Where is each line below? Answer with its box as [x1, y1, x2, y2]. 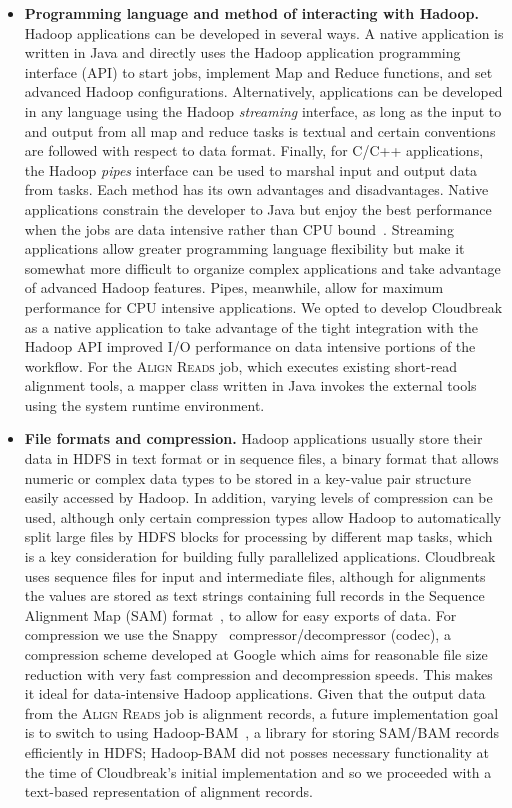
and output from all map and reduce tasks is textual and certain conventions [24, 120, 496, 141]
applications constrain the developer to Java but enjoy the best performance [24, 198, 492, 219]
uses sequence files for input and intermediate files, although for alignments [24, 565, 486, 586]
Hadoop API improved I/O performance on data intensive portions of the [24, 336, 476, 357]
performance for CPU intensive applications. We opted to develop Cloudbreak [24, 296, 503, 317]
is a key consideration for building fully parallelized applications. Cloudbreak [24, 546, 496, 567]
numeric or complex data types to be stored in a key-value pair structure [24, 467, 471, 488]
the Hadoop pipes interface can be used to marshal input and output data [24, 159, 478, 180]
